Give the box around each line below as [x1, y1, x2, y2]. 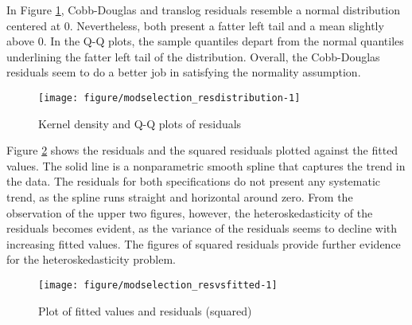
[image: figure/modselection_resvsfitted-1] [38, 279, 278, 291]
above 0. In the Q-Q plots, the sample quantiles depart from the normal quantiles [6, 33, 404, 49]
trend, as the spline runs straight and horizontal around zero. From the [6, 189, 353, 205]
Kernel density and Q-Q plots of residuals [38, 115, 242, 131]
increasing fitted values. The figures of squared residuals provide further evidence [6, 235, 401, 252]
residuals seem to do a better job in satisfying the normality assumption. [6, 64, 361, 80]
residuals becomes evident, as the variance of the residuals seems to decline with [6, 220, 398, 237]
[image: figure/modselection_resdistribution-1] [38, 92, 301, 104]
